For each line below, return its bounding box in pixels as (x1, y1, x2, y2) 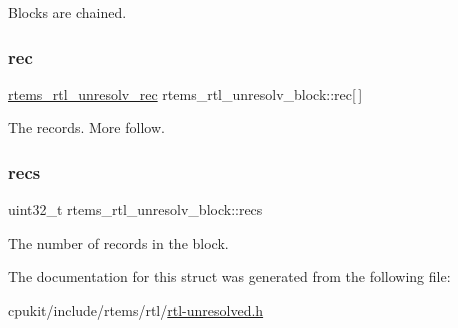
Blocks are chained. (8, 2, 127, 22)
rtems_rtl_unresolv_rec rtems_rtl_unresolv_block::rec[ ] (8, 83, 363, 104)
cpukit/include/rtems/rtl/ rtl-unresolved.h (8, 300, 264, 320)
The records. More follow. (8, 117, 165, 138)
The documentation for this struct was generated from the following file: (8, 266, 451, 287)
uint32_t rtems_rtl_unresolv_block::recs (8, 199, 263, 220)
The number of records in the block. (8, 232, 229, 253)
